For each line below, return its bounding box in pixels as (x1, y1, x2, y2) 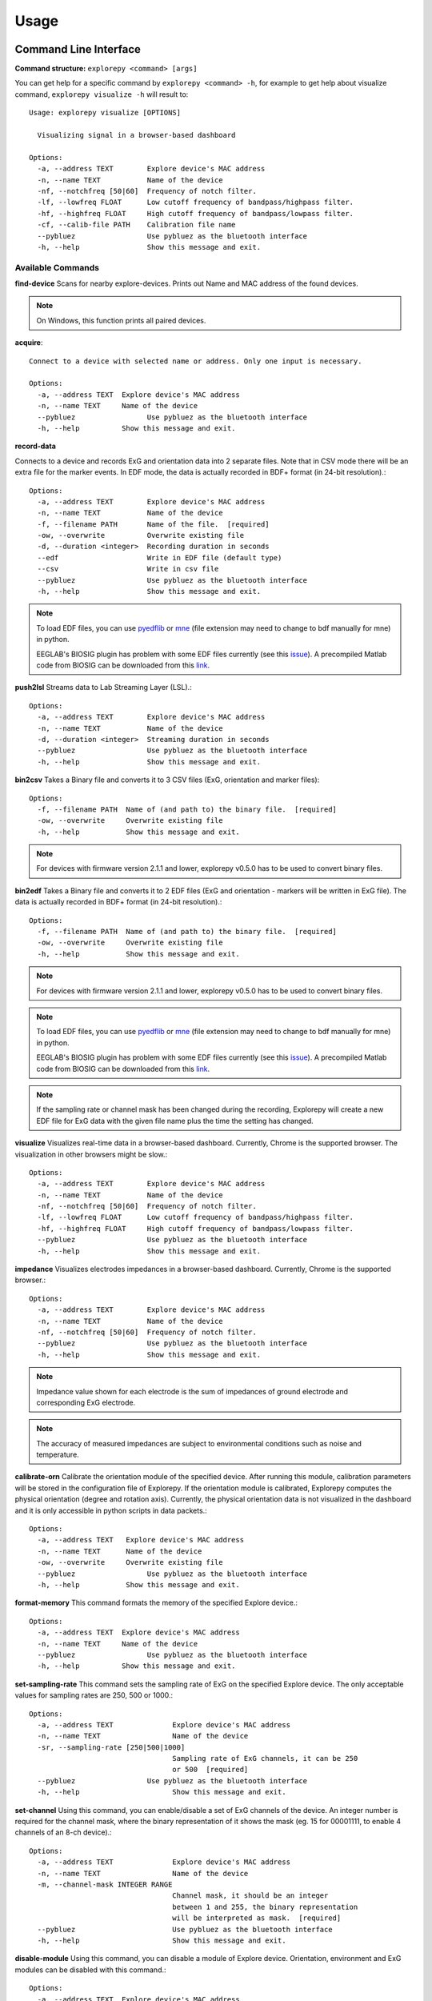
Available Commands (14, 262, 100, 273)
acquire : (14, 338, 43, 347)
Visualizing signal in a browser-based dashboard (37, 130, 236, 140)
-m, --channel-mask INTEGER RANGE (37, 1879, 173, 1889)
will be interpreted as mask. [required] (172, 1914, 342, 1923)
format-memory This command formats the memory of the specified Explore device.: (14, 1598, 298, 1608)
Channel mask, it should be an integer (172, 1891, 329, 1900)
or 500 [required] (172, 1765, 249, 1774)
